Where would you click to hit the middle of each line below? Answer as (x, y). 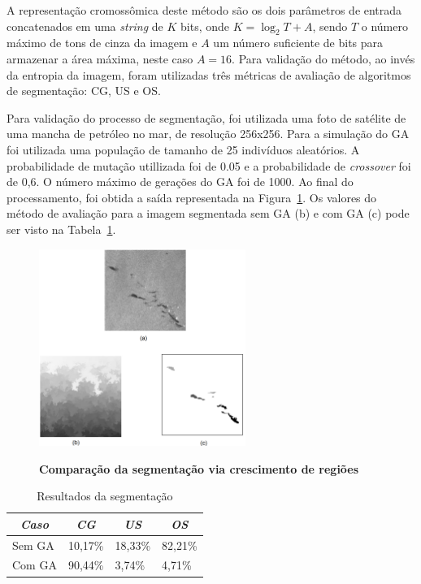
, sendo (330, 26)
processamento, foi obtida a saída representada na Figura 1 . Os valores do (192, 197)
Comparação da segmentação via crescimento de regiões (199, 468)
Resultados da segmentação (105, 496)
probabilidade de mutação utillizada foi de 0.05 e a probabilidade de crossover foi (209, 165)
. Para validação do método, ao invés (323, 58)
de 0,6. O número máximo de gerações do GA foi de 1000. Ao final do (180, 182)
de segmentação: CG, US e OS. (84, 91)
